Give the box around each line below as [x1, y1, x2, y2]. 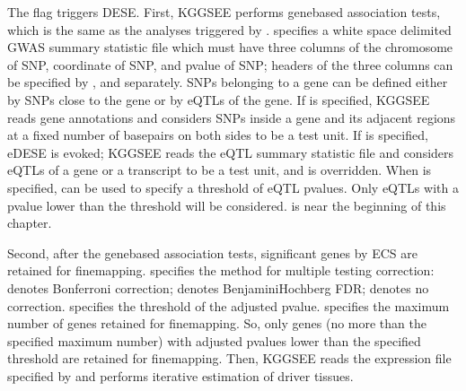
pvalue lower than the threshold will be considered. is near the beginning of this [7, 195, 446, 214]
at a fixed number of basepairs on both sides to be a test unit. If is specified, [7, 126, 428, 144]
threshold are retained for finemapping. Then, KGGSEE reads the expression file [7, 349, 452, 368]
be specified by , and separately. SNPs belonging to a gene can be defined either [7, 73, 448, 91]
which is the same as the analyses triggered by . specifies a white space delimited [7, 20, 452, 39]
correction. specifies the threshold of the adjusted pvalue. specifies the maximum [7, 296, 450, 315]
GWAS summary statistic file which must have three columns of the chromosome [7, 38, 453, 56]
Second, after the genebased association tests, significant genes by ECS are [7, 243, 418, 262]
